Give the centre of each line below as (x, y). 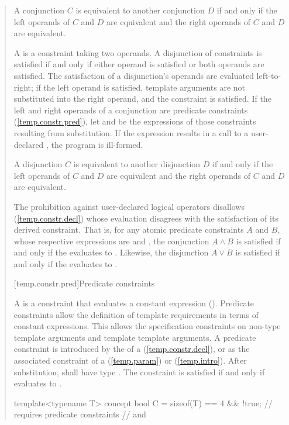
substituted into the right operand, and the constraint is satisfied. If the (142, 99)
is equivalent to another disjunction (137, 164)
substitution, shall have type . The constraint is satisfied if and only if (139, 372)
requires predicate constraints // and (80, 414)
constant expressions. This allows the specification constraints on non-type (147, 326)
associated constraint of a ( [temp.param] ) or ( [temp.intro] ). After (130, 360)
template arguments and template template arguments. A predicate (135, 337)
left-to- (269, 75)
